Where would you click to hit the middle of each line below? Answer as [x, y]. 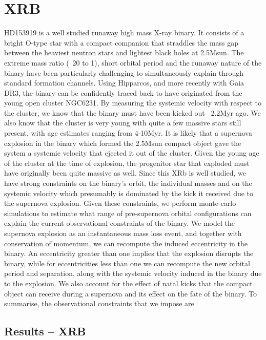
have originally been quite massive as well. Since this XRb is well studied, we [125, 173]
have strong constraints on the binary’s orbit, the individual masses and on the [128, 183]
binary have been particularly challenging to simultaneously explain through [124, 72]
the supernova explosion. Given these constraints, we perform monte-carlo [120, 203]
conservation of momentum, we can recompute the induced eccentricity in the [126, 243]
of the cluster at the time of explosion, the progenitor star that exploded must [127, 163]
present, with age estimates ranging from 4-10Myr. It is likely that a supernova [128, 133]
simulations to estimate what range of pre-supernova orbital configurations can [128, 213]
